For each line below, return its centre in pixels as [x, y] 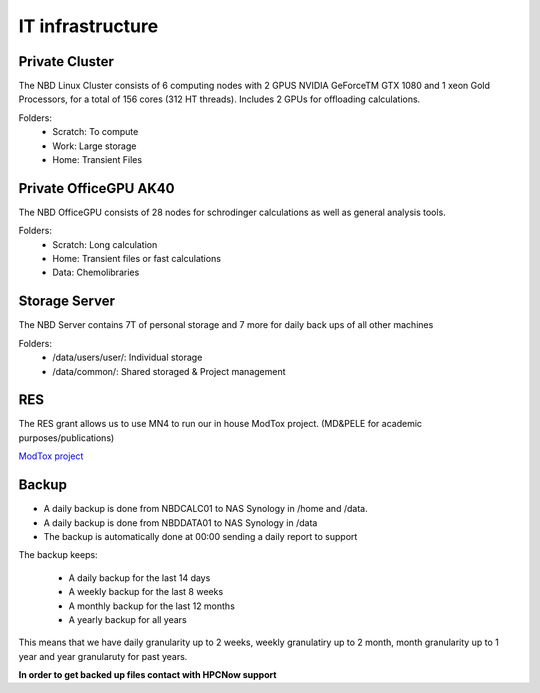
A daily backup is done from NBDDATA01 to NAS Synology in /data [180, 522]
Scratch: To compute [95, 132]
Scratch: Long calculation [105, 244]
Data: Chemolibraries [96, 272]
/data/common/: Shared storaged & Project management [169, 371]
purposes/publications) [66, 437]
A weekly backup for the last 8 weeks [146, 592]
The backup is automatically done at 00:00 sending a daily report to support [200, 536]
